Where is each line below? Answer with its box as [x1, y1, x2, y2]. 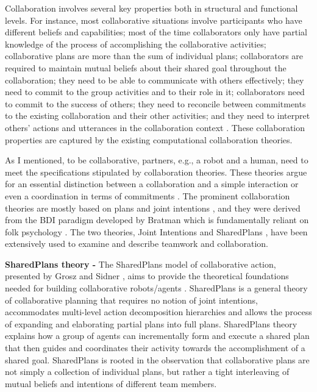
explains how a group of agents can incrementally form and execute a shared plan [5, 329, 310, 342]
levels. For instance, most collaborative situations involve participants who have [5, 13, 302, 26]
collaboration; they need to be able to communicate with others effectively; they [5, 73, 304, 86]
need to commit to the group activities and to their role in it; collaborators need [5, 85, 305, 98]
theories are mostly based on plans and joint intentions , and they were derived [5, 201, 301, 214]
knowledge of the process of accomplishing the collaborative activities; [5, 37, 266, 50]
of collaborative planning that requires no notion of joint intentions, [5, 293, 258, 306]
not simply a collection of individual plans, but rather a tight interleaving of [5, 365, 290, 378]
